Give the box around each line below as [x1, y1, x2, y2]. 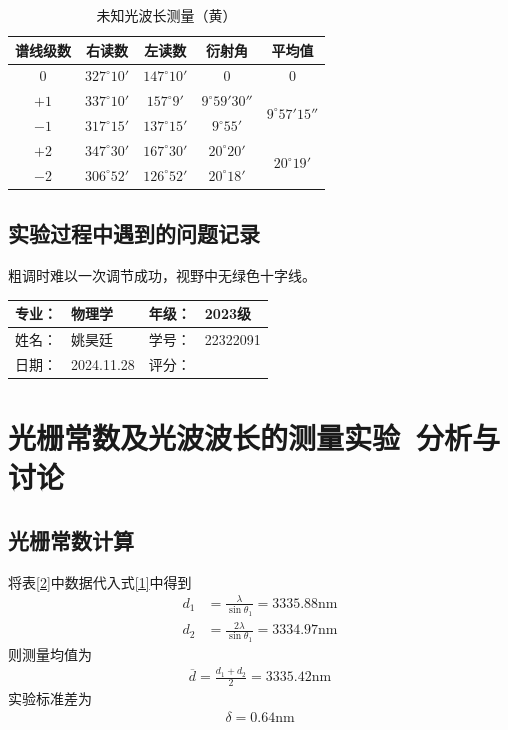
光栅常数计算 [8, 524, 134, 555]
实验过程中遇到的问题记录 [8, 218, 260, 249]
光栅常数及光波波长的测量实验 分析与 [8, 417, 501, 458]
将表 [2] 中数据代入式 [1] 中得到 [8, 571, 192, 592]
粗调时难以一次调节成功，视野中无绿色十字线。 [8, 265, 316, 286]
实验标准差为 [8, 688, 92, 709]
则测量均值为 [8, 643, 92, 664]
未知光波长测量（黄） [96, 5, 237, 25]
